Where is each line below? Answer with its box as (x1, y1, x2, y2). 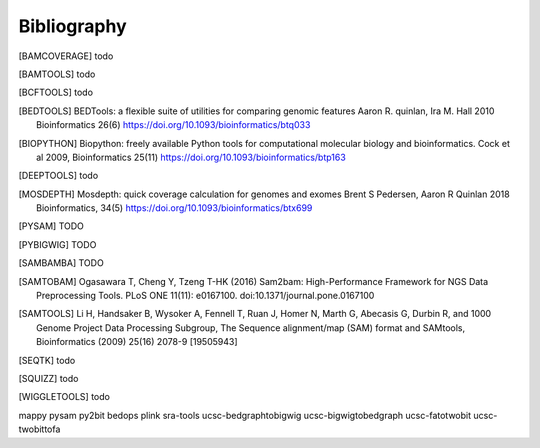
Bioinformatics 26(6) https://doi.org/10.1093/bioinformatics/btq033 (36, 119, 311, 131)
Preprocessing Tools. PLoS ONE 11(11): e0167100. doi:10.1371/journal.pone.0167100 (36, 290, 375, 302)
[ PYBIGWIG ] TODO (18, 238, 97, 250)
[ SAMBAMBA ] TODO (18, 257, 104, 269)
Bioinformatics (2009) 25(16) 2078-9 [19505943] (36, 336, 239, 348)
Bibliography (18, 15, 127, 37)
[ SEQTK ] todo (18, 354, 76, 366)
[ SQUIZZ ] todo (18, 372, 79, 384)
